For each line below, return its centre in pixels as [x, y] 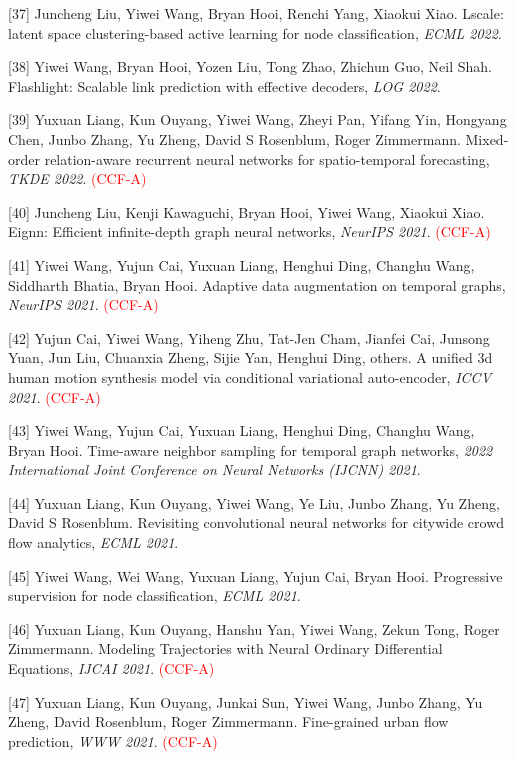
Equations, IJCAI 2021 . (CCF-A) [111, 668]
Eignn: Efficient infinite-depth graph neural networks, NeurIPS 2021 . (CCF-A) [249, 231]
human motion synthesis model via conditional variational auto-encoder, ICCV [250, 376]
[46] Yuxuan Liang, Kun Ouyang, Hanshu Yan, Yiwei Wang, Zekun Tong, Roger [254, 628]
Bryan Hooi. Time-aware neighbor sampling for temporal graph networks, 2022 [250, 449]
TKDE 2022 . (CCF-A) [77, 178]
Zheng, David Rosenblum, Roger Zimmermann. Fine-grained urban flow [228, 721]
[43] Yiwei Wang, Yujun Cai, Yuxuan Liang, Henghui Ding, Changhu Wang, [241, 430]
